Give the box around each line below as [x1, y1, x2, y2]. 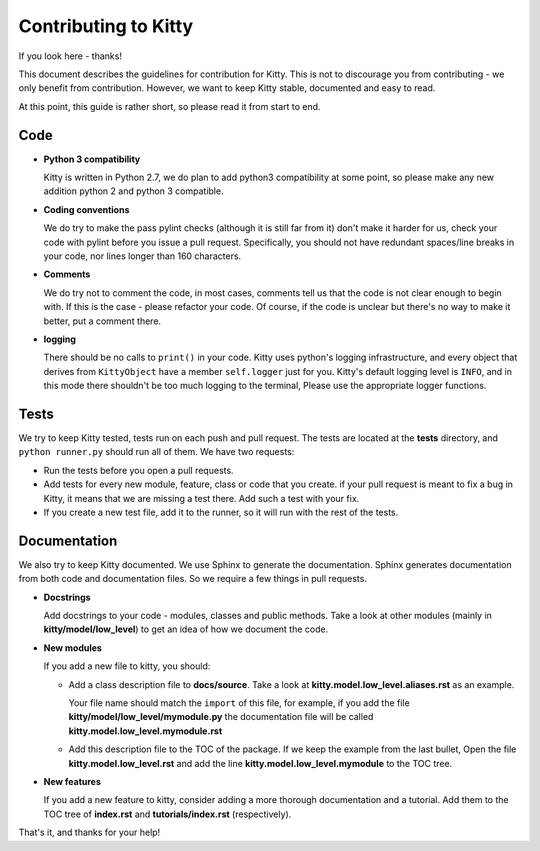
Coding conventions [43, 203, 130, 215]
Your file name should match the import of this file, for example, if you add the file [68, 696, 410, 709]
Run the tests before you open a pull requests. [43, 464, 234, 476]
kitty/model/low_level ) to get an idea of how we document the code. [43, 623, 329, 635]
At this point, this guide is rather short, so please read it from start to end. [18, 100, 321, 112]
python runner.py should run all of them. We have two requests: [18, 446, 295, 458]
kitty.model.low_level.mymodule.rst [68, 725, 223, 737]
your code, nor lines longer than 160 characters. [43, 250, 242, 262]
